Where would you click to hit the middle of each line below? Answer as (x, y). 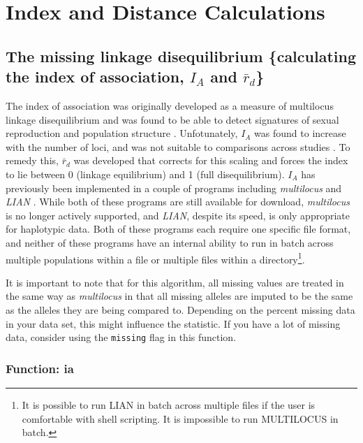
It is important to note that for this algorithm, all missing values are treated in (175, 282)
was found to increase (300, 133)
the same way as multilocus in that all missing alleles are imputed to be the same (179, 296)
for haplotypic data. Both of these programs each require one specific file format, (178, 229)
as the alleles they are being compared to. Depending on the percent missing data (180, 309)
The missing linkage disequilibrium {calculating (181, 56)
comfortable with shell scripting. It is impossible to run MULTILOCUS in (180, 418)
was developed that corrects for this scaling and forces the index (211, 160)
